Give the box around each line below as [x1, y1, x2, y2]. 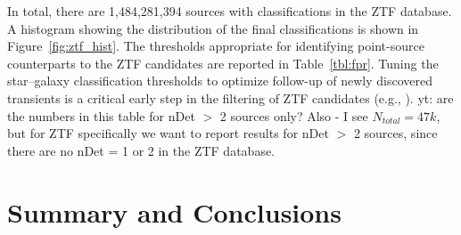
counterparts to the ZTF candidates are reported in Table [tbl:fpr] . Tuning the [7, 53, 439, 72]
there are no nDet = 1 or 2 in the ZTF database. [7, 141, 276, 159]
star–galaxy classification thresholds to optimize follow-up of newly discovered [7, 71, 432, 90]
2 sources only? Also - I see [219, 106, 368, 125]
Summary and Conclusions [7, 193, 342, 230]
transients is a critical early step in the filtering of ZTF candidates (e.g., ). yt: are [7, 88, 454, 107]
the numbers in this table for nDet [7, 106, 195, 125]
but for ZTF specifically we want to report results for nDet [7, 124, 329, 142]
